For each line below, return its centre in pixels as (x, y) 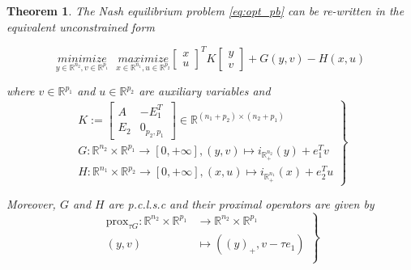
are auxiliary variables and (205, 91)
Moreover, (31, 204)
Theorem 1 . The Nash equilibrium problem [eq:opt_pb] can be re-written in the (205, 11)
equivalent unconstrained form (81, 26)
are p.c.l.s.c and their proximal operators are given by (241, 204)
